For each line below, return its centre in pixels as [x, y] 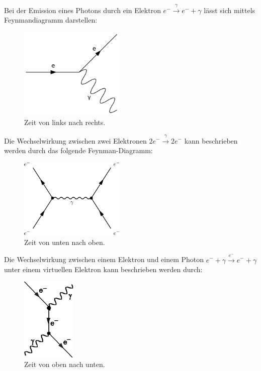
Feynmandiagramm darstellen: [51, 20]
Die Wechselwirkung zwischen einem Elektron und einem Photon [104, 259]
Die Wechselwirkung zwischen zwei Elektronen [75, 140]
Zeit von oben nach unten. [65, 364]
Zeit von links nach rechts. [65, 122]
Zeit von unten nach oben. [65, 242]
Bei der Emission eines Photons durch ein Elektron [82, 10]
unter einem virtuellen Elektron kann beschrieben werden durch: [103, 269]
